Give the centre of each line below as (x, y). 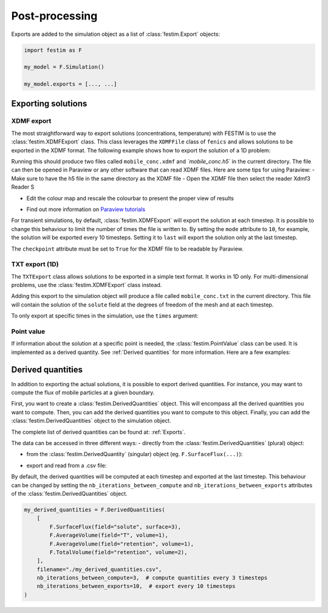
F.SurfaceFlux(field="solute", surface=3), (115, 527)
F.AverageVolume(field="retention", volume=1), (122, 544)
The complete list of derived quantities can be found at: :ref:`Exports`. (98, 432)
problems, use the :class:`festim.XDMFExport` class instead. (87, 285)
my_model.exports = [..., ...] (71, 84)
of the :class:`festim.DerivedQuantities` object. (69, 493)
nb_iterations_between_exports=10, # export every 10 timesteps (136, 586)
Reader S (23, 187)
